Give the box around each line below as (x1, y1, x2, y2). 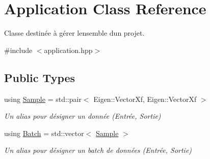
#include (4, 44, 33, 55)
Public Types (4, 69, 75, 85)
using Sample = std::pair (4, 93, 82, 104)
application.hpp (44, 44, 93, 55)
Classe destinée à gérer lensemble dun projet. (4, 28, 145, 38)
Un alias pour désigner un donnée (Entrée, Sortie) (4, 111, 161, 121)
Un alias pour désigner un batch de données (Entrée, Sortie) (4, 145, 192, 155)
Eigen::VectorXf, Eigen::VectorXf (93, 93, 197, 104)
